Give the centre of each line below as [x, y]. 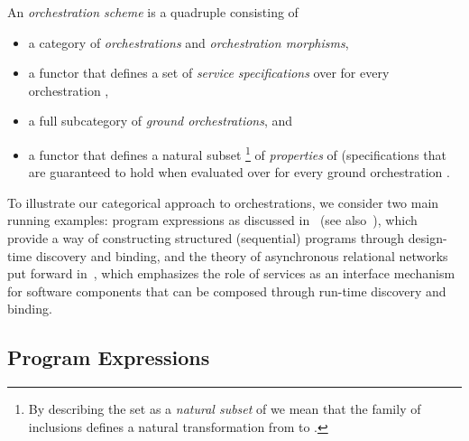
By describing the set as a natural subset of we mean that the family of [225, 409]
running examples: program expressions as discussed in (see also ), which [212, 220]
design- [428, 238]
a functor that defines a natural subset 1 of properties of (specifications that [237, 153]
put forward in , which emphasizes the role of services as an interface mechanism [231, 273]
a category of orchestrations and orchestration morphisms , [189, 42]
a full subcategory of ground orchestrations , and [161, 121]
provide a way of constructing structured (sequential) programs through [206, 238]
